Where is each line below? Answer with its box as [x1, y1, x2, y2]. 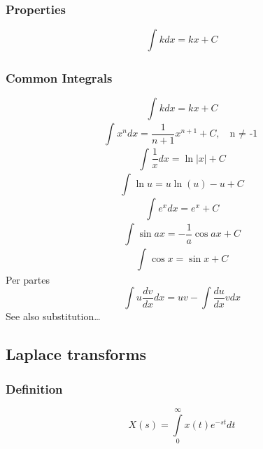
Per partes [6, 272, 50, 286]
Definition [6, 380, 63, 397]
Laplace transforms [6, 343, 147, 365]
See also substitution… [6, 309, 101, 324]
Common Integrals [6, 69, 113, 86]
